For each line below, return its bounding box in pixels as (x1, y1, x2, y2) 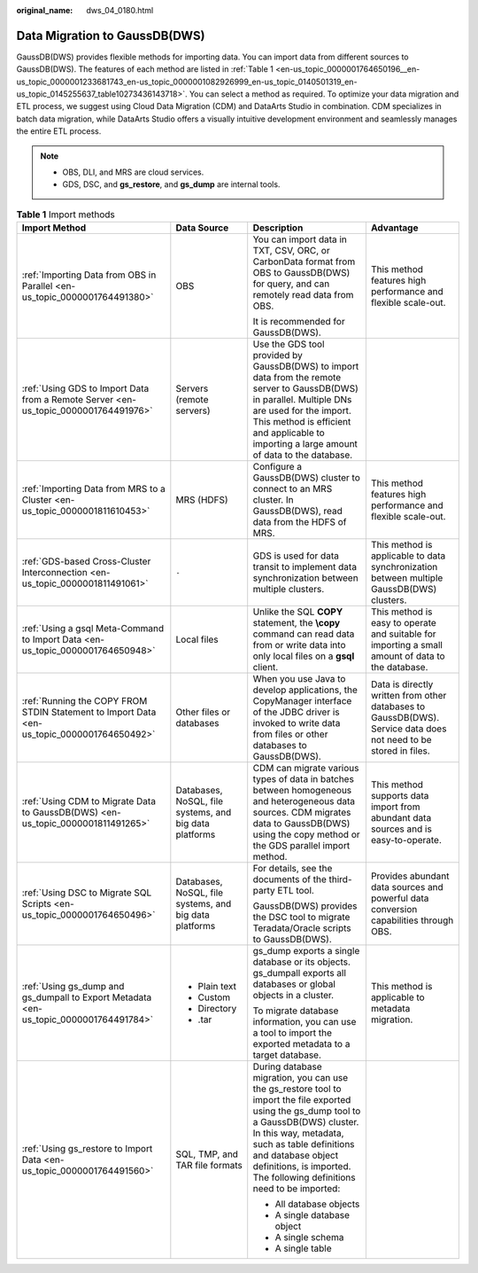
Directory (197, 1003, 237, 1015)
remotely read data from (252, 289, 354, 301)
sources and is (370, 823, 433, 835)
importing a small (370, 639, 443, 652)
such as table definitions (252, 1138, 355, 1151)
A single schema (274, 1231, 344, 1244)
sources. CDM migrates (252, 807, 351, 819)
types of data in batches (252, 773, 354, 785)
